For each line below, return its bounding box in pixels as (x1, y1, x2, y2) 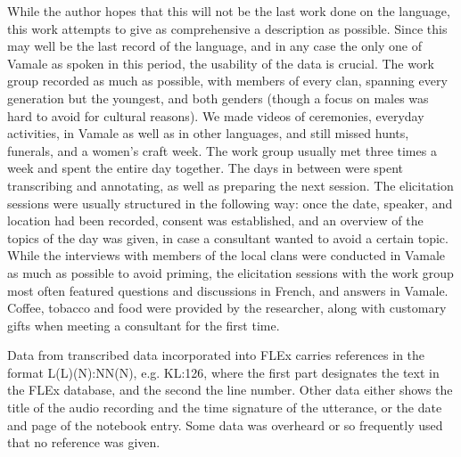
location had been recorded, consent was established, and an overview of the (7, 211, 424, 230)
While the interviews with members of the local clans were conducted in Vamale (7, 246, 446, 265)
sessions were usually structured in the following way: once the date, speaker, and (7, 193, 453, 212)
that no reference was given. (7, 433, 161, 452)
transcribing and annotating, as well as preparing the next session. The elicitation (7, 175, 454, 194)
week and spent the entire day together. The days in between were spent (7, 159, 404, 177)
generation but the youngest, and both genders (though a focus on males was (7, 88, 429, 107)
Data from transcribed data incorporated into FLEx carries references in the (7, 346, 425, 364)
